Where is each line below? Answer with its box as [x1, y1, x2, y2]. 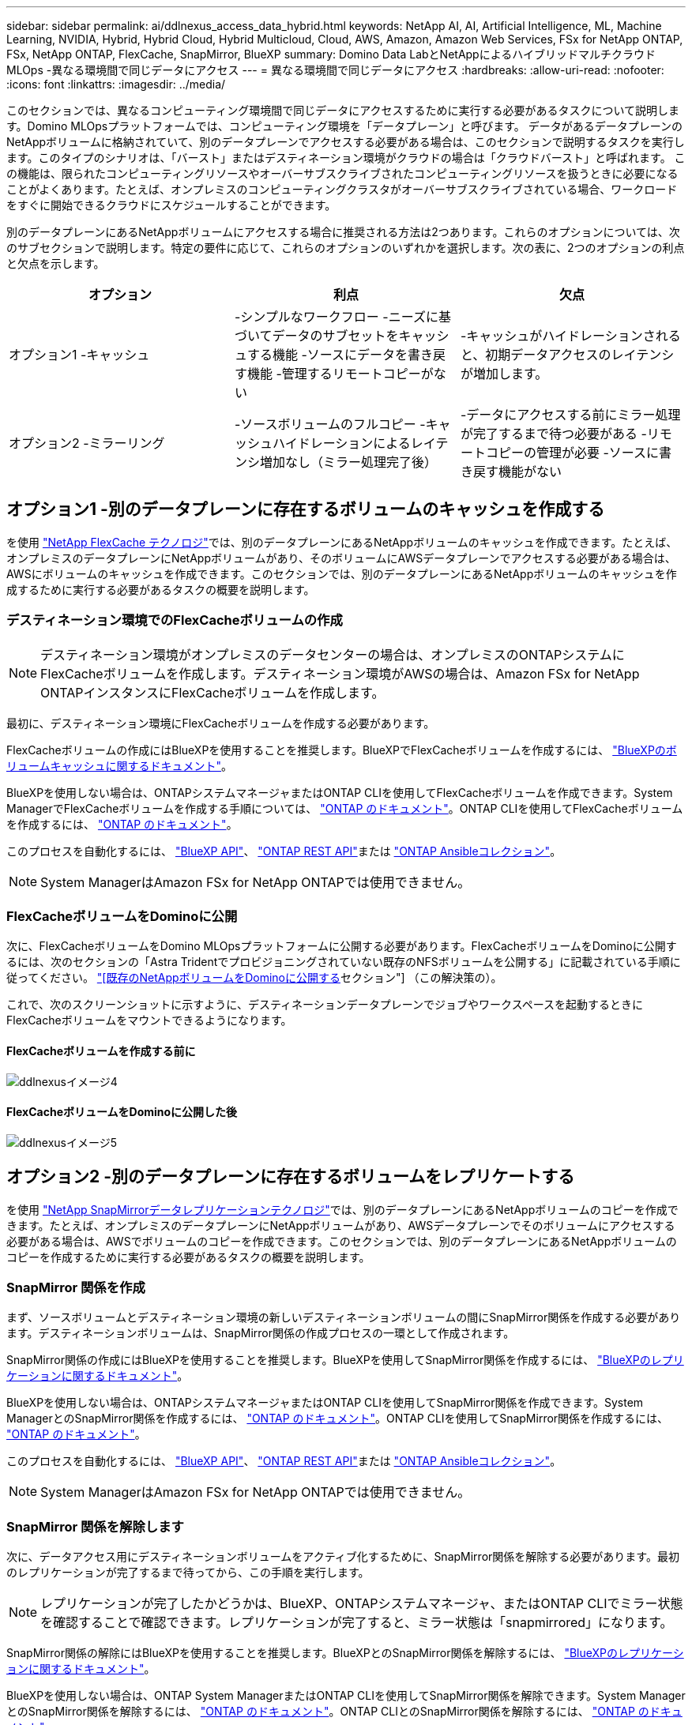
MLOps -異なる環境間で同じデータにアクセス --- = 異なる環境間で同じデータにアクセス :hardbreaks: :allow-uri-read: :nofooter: [6, 63, 664, 77]
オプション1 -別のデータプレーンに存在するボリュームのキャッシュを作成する [6, 499, 605, 520]
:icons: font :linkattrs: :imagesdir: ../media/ [6, 77, 226, 91]
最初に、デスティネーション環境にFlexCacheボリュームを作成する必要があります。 [6, 716, 435, 730]
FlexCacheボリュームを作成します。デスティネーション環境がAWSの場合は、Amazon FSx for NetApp [40, 665, 640, 682]
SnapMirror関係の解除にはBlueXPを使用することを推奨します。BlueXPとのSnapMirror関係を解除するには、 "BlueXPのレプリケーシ [6, 1646, 684, 1660]
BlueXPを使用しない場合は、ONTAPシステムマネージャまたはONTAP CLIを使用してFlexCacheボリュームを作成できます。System [6, 785, 673, 799]
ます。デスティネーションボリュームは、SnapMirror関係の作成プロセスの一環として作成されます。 [6, 1326, 515, 1340]
